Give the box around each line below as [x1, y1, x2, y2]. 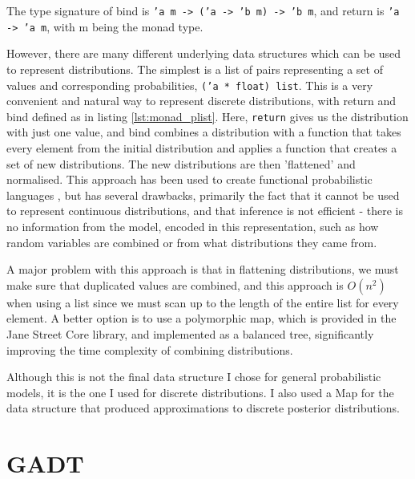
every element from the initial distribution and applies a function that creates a [6, 140, 397, 156]
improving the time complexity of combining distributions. [6, 341, 293, 358]
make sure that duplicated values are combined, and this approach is [6, 276, 344, 293]
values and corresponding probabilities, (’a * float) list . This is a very [6, 76, 373, 93]
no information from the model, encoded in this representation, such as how [6, 217, 379, 234]
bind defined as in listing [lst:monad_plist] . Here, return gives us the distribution [6, 108, 409, 124]
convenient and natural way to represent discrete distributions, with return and [6, 92, 396, 109]
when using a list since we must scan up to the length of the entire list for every [6, 294, 399, 311]
